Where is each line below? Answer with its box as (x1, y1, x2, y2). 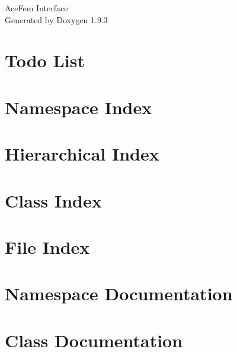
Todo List (5, 48, 85, 73)
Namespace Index (5, 95, 152, 119)
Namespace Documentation (5, 281, 233, 306)
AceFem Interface (5, 2, 68, 14)
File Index (5, 234, 90, 259)
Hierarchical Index (5, 142, 159, 166)
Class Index (5, 188, 102, 212)
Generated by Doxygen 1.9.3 (5, 13, 108, 26)
